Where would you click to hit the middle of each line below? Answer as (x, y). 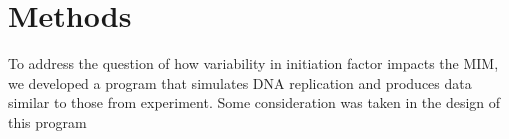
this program (47, 121)
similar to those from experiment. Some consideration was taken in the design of (254, 102)
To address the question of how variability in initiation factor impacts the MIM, (253, 63)
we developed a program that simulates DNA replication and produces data (240, 82)
